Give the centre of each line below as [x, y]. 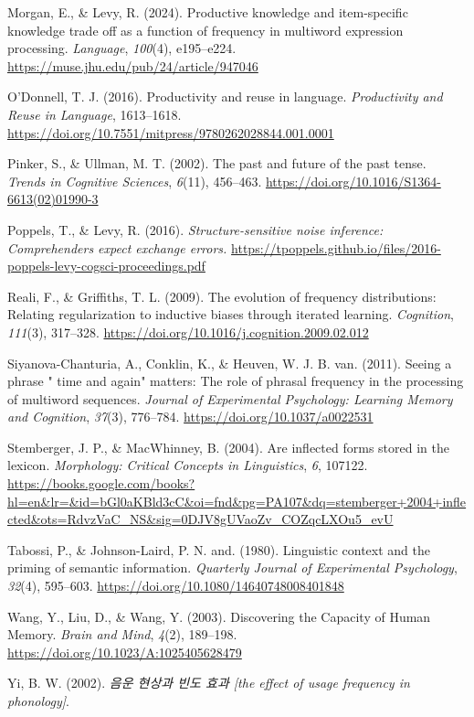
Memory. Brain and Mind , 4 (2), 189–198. [122, 634]
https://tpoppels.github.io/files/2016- [336, 247]
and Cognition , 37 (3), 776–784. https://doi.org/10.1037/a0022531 [190, 417]
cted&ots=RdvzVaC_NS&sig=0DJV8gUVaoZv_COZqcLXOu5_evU [200, 519]
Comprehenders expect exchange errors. [117, 247]
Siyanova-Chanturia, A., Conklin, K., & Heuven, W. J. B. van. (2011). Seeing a [230, 363]
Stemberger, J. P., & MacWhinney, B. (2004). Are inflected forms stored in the [228, 447]
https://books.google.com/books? [101, 483]
